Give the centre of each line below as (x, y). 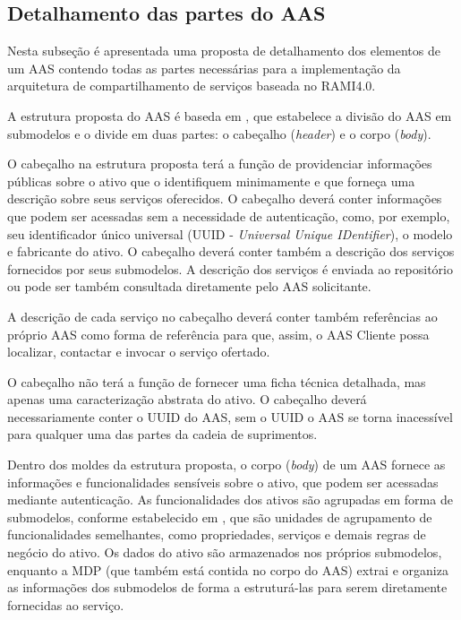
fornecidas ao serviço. (66, 604)
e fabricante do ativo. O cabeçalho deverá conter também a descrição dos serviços (231, 251)
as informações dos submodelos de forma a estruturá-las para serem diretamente (227, 587)
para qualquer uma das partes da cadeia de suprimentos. (162, 434)
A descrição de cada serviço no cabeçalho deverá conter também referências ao (222, 316)
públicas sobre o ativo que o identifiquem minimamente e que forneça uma (211, 181)
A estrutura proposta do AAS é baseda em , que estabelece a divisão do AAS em (230, 115)
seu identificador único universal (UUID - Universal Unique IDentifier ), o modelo (230, 233)
